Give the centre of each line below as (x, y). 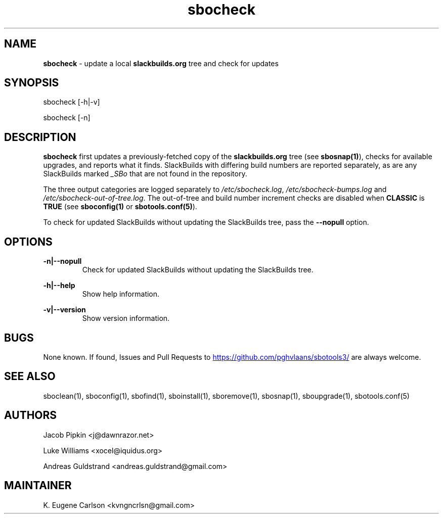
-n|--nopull (62, 261)
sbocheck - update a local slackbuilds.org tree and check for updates (161, 63)
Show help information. (121, 294)
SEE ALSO (30, 376)
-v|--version (64, 310)
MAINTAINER (38, 486)
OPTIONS (28, 242)
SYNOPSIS (32, 83)
